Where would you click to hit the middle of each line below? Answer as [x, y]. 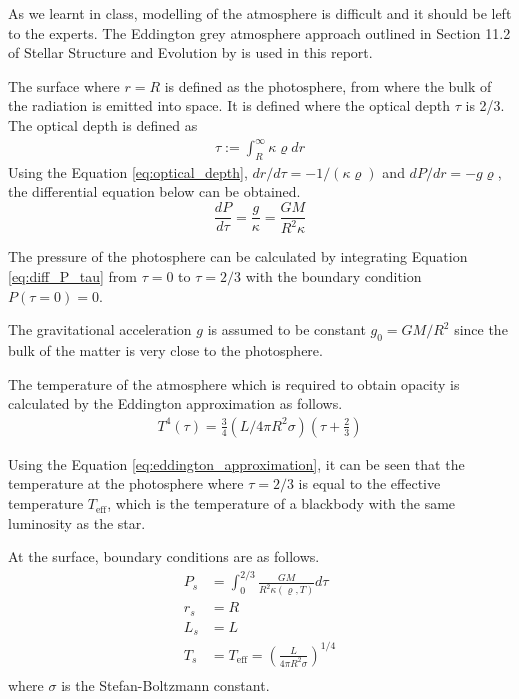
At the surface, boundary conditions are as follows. [164, 556]
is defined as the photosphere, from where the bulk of [328, 85]
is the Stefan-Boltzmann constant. [165, 684]
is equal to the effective [369, 483]
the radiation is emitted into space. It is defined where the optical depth [229, 105]
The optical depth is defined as [103, 124]
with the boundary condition [333, 276]
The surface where [64, 85]
